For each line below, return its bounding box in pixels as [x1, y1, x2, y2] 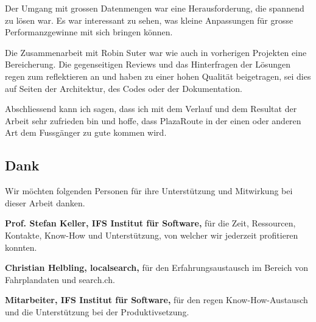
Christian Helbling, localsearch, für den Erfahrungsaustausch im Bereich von [5, 261, 309, 274]
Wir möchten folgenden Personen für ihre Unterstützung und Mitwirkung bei [5, 184, 293, 197]
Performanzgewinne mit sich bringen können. [5, 26, 173, 38]
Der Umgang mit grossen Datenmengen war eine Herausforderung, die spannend [5, 2, 304, 14]
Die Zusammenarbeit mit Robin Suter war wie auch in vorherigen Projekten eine [5, 46, 307, 58]
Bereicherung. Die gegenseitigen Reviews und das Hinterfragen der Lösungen [5, 58, 291, 71]
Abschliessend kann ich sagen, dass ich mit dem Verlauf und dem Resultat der [5, 102, 297, 115]
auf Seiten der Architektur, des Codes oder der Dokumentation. [5, 82, 242, 94]
